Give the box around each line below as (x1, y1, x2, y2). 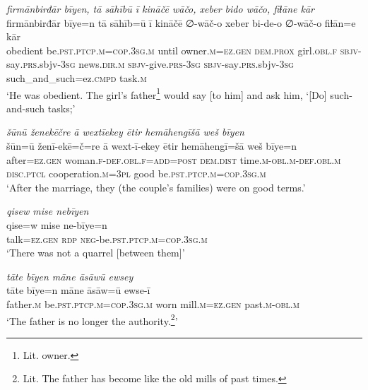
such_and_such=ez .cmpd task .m (6, 70, 147, 85)
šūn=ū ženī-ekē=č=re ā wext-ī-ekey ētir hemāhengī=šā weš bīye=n (6, 138, 297, 153)
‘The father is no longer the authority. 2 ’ (6, 311, 178, 328)
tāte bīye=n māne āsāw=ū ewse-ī (6, 283, 150, 297)
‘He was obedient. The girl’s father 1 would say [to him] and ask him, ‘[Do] (6, 85, 327, 102)
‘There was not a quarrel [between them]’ (6, 245, 185, 260)
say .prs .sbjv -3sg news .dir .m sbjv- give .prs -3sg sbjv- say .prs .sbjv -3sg (6, 57, 294, 71)
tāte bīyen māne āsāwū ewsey (6, 268, 133, 283)
